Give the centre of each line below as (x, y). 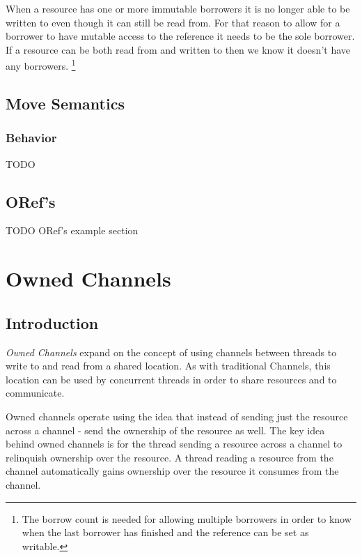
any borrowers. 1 (41, 65)
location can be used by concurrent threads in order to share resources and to (171, 379)
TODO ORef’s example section (72, 230)
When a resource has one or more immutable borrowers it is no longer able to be (178, 8)
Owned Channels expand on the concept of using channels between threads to (171, 352)
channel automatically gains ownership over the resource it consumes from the (172, 471)
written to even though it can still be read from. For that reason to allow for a (173, 22)
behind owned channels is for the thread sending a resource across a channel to (174, 444)
